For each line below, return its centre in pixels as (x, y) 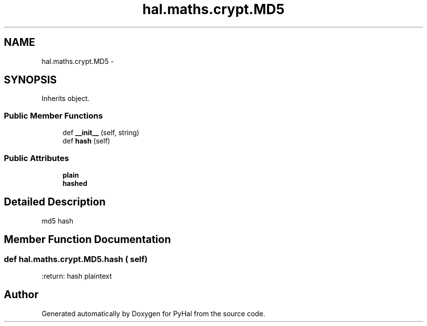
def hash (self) (86, 141)
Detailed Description (55, 202)
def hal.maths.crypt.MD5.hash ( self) (76, 259)
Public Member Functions (53, 115)
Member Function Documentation (87, 240)
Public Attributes (37, 158)
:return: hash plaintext (77, 276)
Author (21, 295)
